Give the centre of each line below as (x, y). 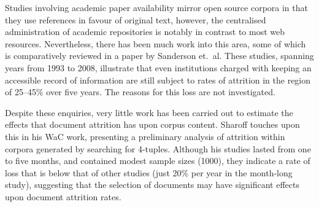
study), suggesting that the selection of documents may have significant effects (152, 185)
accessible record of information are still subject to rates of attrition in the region (158, 80)
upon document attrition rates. (63, 196)
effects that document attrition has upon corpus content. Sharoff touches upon (152, 124)
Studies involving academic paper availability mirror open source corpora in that (156, 7)
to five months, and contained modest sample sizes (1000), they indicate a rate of (158, 161)
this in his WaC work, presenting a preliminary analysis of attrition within (145, 136)
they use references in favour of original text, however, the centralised (136, 19)
